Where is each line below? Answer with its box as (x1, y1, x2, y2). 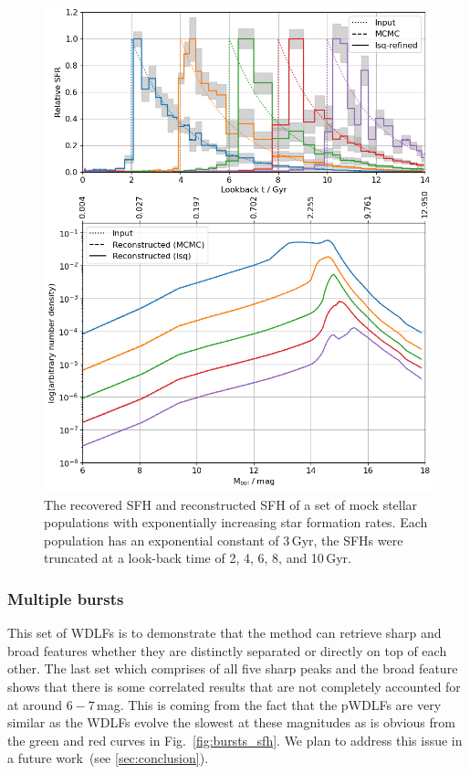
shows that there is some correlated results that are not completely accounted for (7, 676, 461, 695)
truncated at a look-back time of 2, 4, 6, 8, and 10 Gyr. (44, 548, 351, 567)
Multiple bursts (7, 587, 124, 610)
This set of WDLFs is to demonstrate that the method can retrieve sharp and (7, 623, 442, 642)
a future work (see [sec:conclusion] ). (7, 748, 209, 768)
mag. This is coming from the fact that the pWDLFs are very (97, 694, 442, 714)
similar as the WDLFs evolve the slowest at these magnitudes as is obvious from (7, 713, 455, 732)
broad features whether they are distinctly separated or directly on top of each (7, 641, 447, 660)
